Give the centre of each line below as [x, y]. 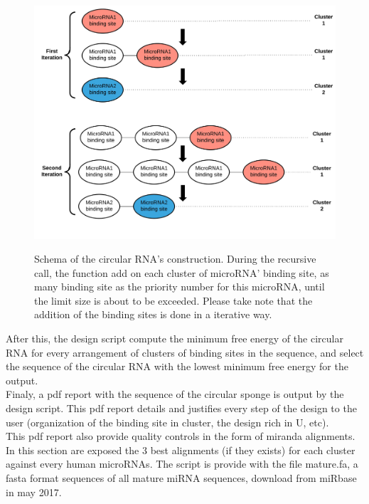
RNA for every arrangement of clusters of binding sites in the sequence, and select [185, 352]
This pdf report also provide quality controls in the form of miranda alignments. [181, 436]
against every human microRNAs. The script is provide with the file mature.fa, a [182, 464]
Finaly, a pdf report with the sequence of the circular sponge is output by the [175, 394]
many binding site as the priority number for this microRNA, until [180, 287]
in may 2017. [34, 492]
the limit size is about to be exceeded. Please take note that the [173, 300]
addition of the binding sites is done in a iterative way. [153, 314]
